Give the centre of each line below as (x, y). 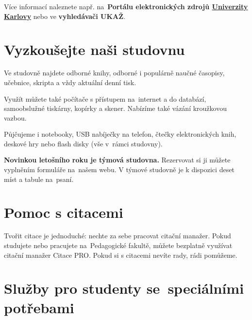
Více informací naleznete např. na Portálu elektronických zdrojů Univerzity (126, 6)
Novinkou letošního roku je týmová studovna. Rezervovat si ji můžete (117, 160)
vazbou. (15, 117)
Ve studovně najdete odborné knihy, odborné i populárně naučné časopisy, (114, 73)
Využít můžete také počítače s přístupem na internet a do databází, (105, 98)
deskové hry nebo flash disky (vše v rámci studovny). (83, 143)
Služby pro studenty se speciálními (124, 288)
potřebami (39, 307)
